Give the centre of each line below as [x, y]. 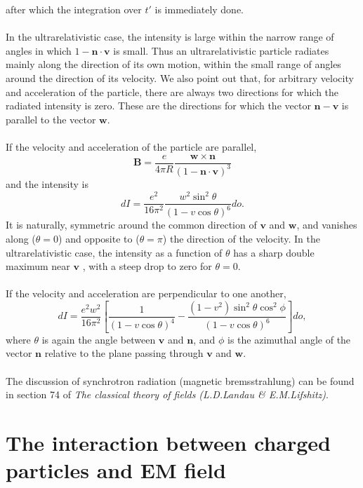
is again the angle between [99, 339]
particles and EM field [116, 470]
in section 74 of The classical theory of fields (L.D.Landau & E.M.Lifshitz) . [167, 394]
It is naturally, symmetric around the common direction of [131, 225]
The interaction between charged [169, 443]
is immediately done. [199, 9]
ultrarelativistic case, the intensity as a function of [114, 252]
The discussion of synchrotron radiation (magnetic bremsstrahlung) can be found [180, 380]
